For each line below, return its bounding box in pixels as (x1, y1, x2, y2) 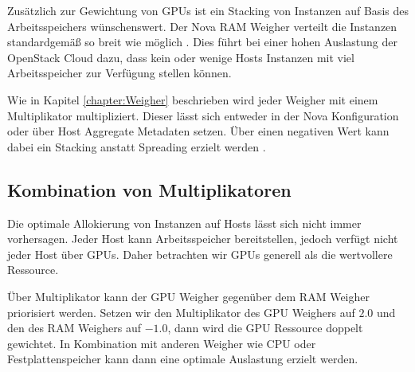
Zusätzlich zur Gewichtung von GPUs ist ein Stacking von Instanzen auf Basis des (7, 2, 409, 18)
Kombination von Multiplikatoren (7, 177, 292, 202)
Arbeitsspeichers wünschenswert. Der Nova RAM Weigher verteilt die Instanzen (7, 18, 397, 34)
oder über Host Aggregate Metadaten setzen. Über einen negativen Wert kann (7, 123, 390, 139)
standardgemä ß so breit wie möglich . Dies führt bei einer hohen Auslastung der (7, 33, 398, 50)
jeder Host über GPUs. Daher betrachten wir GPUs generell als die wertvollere (7, 245, 393, 262)
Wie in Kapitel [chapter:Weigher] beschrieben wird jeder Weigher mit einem (7, 91, 378, 108)
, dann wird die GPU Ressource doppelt (167, 319, 363, 336)
